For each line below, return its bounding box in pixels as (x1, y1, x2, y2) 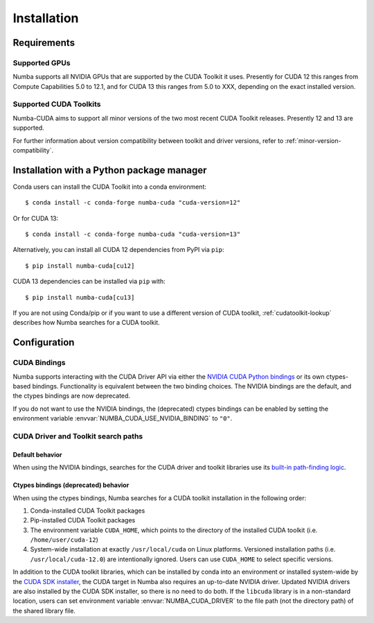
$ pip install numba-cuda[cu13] (25, 293, 135, 301)
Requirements (12, 37, 75, 49)
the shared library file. (12, 606, 76, 615)
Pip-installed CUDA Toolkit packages (30, 516, 136, 524)
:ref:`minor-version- (285, 136, 341, 145)
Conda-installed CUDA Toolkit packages (30, 506, 145, 515)
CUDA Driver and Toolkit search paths (12, 431, 143, 441)
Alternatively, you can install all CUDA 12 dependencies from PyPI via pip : (12, 246, 224, 254)
